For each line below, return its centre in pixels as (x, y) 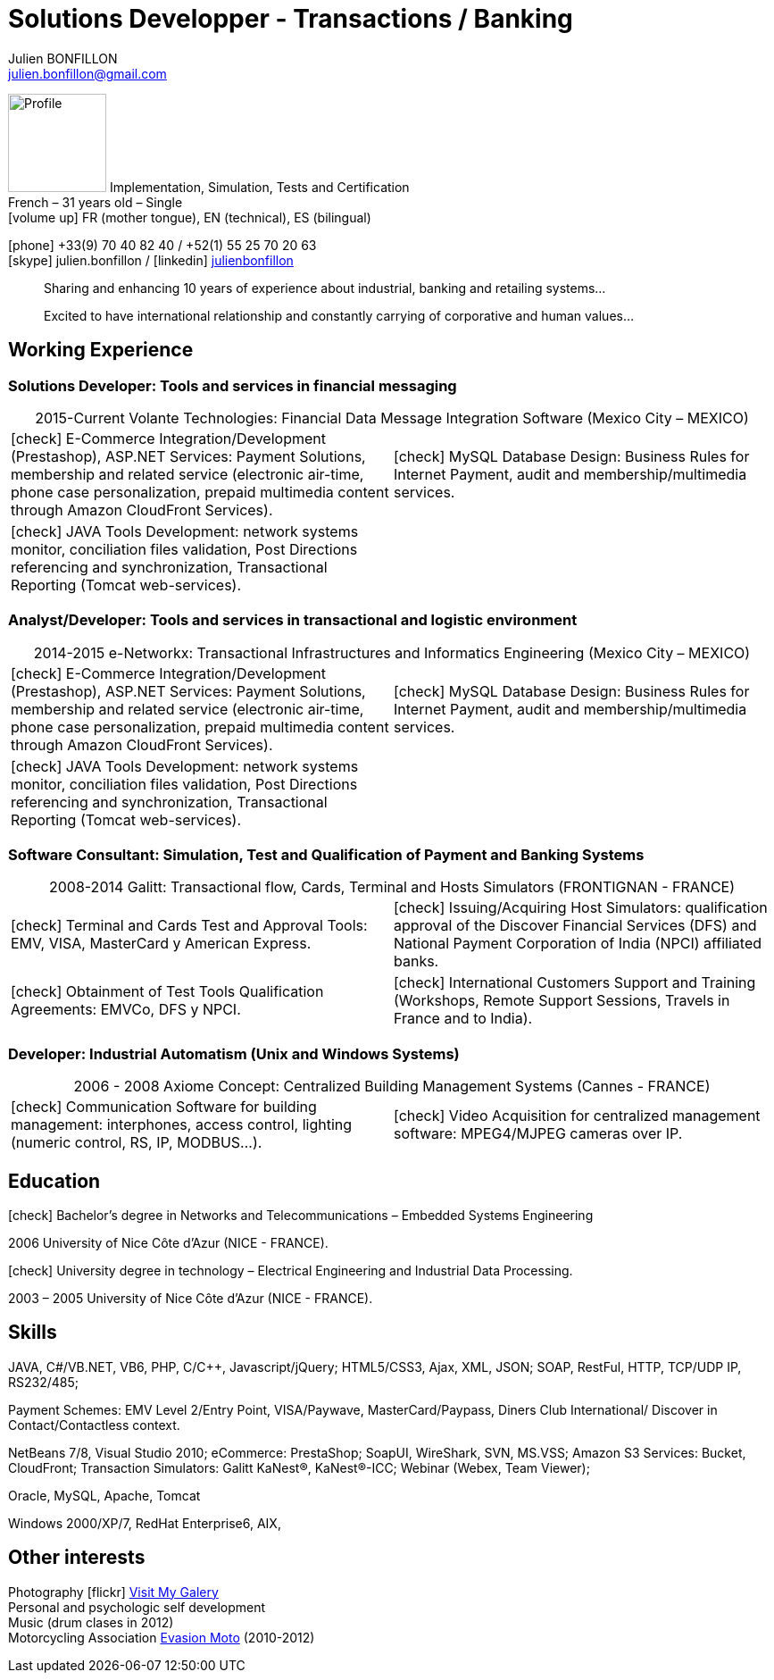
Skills (33, 1333)
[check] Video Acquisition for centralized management (577, 1116)
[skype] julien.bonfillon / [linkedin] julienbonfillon (151, 260)
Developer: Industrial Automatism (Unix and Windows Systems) (234, 1053)
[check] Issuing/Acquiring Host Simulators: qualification (581, 908)
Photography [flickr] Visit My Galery (113, 1592)
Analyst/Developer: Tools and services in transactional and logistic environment (293, 620)
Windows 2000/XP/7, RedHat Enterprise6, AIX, (145, 1523)
